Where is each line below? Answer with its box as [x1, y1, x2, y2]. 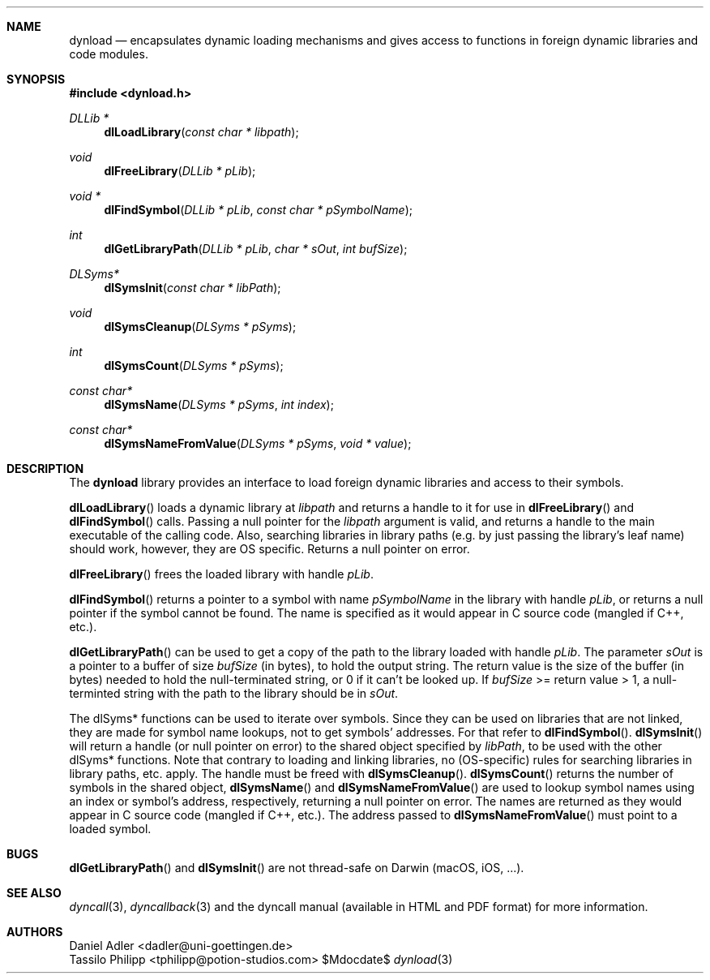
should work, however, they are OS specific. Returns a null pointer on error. [69, 542, 470, 556]
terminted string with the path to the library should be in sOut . [69, 686, 399, 700]
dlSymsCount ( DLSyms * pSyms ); [104, 359, 284, 372]
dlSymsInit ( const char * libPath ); [104, 281, 281, 294]
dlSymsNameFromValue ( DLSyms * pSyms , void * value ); [104, 436, 412, 450]
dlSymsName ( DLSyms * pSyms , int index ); [104, 398, 334, 411]
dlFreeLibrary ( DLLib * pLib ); [104, 164, 256, 178]
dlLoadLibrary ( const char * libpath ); [104, 125, 299, 139]
